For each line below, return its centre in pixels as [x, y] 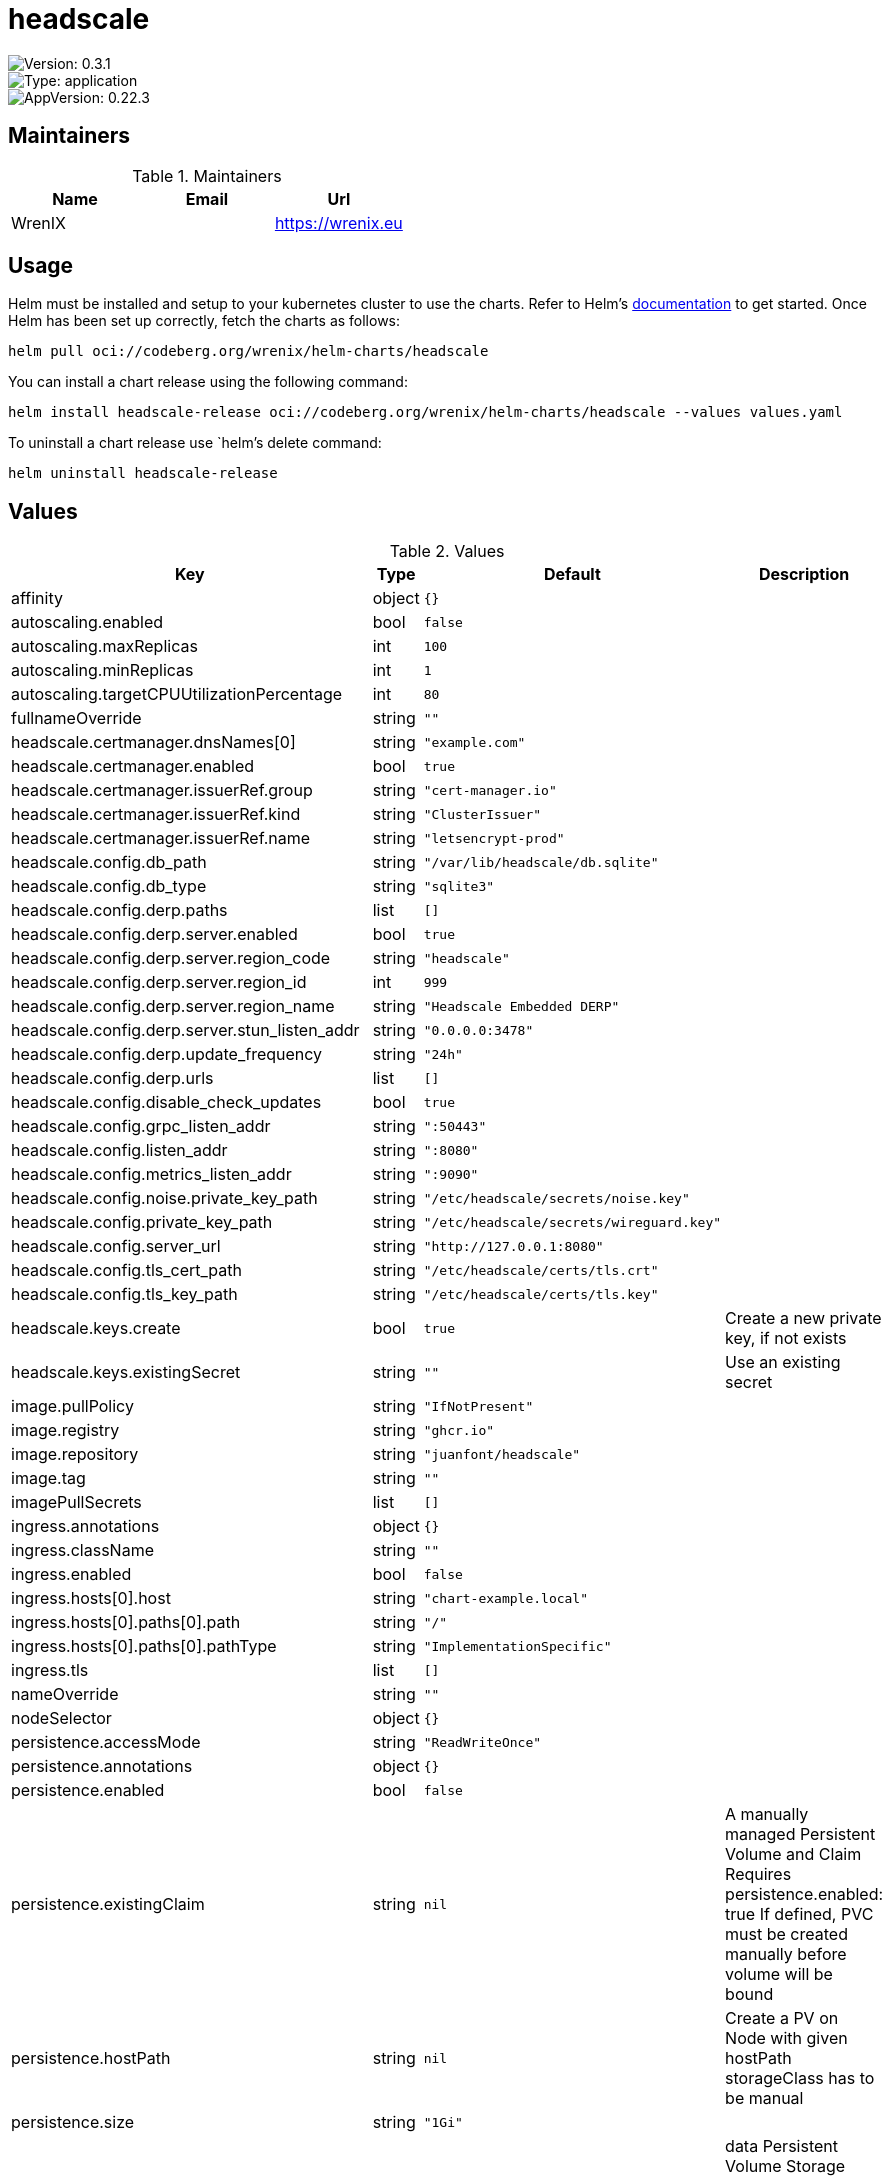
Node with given [786, 2038]
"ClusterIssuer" [482, 814]
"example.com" [474, 742]
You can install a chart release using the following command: [208, 382]
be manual [764, 2098]
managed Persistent [800, 1834]
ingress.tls [50, 1670]
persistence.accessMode [106, 1742]
